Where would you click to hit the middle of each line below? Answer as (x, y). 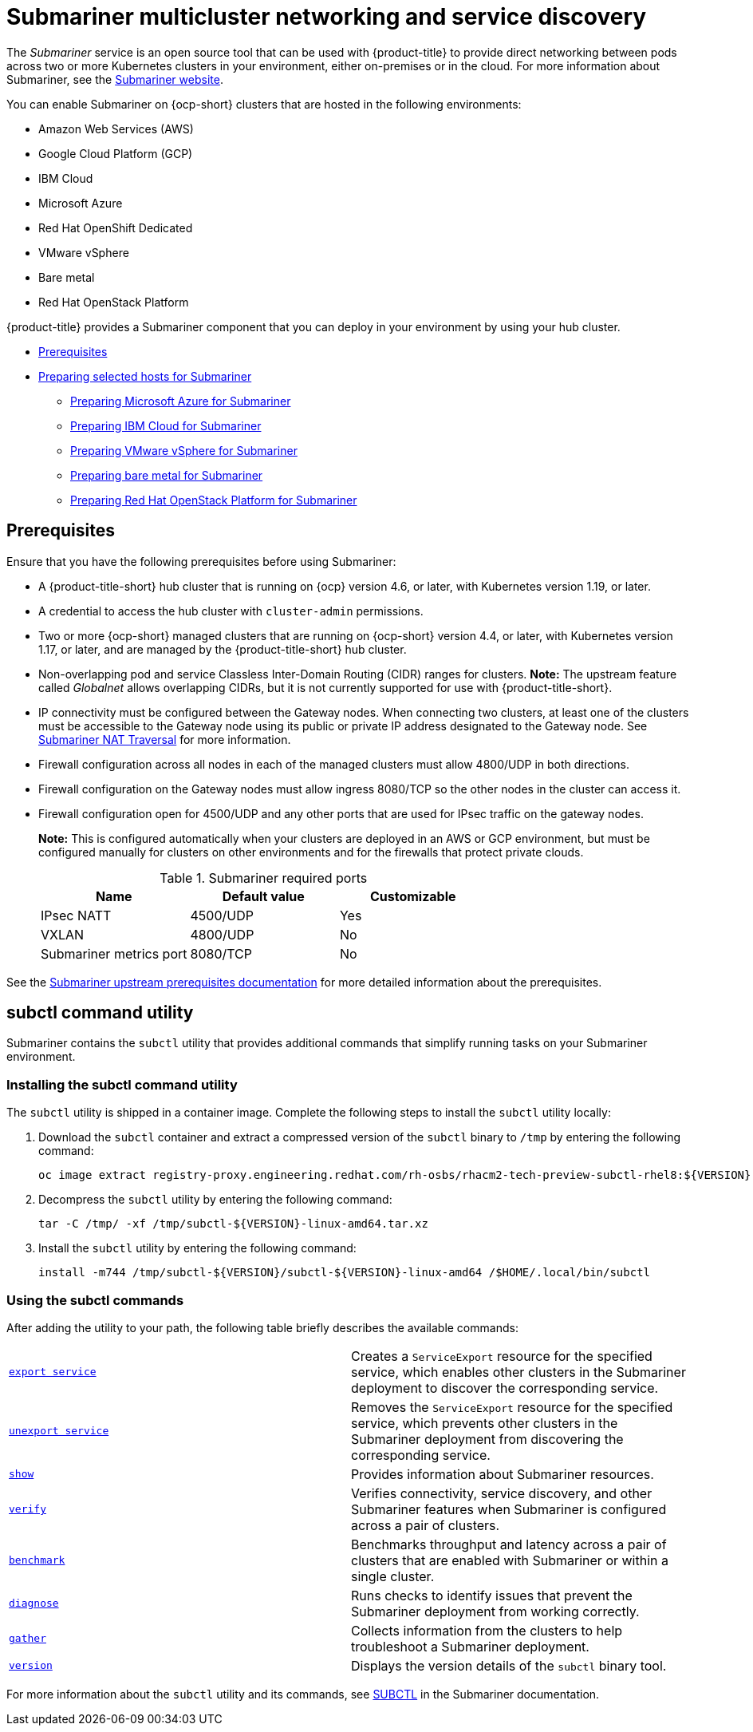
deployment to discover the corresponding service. (505, 1388)
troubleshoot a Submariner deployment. (470, 1646)
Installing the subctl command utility (122, 1084)
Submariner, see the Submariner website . (115, 79)
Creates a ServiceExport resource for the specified (502, 1356)
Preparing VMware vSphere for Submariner (184, 450)
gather (28, 1639)
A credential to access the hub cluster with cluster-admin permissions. (231, 611)
